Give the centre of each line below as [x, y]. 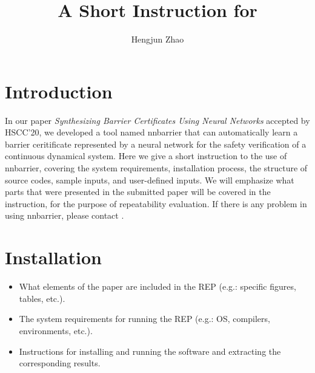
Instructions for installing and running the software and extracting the [150, 351]
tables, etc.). [42, 298]
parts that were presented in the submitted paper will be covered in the [138, 192]
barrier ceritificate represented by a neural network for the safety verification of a [156, 144]
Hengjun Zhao [157, 39]
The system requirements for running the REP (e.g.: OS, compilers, [144, 319]
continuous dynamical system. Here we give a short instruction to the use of [146, 156]
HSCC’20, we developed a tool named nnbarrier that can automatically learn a [151, 132]
